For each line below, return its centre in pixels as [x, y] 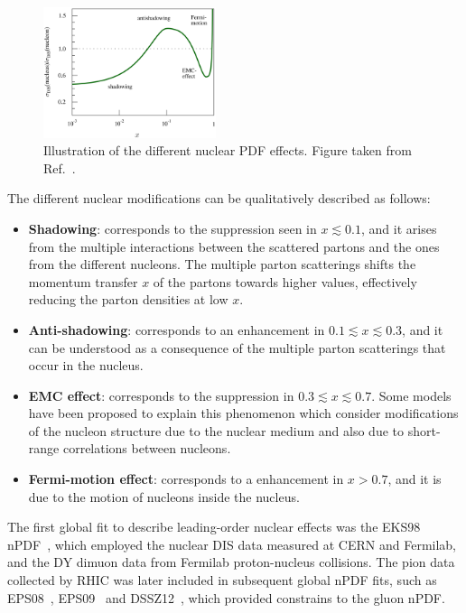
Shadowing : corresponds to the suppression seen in [172, 228]
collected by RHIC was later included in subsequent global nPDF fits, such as [222, 580]
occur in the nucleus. [86, 365]
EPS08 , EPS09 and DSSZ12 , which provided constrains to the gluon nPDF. [226, 597]
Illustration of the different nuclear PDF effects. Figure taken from [228, 150]
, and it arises [399, 228]
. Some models [411, 395]
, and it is [415, 479]
